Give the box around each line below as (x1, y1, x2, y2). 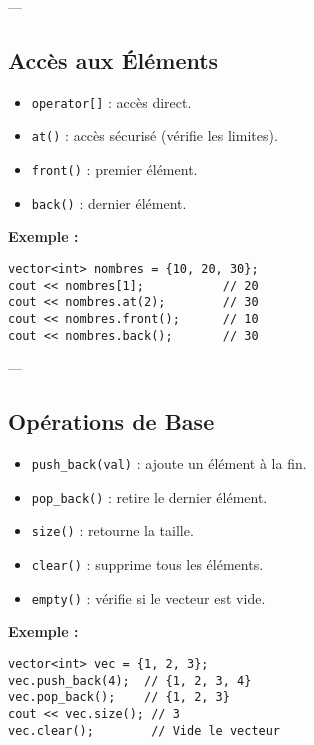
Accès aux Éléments (8, 44, 219, 75)
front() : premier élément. (31, 159, 198, 180)
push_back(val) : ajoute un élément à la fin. (31, 453, 307, 474)
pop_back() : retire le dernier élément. (31, 486, 268, 507)
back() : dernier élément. (31, 192, 187, 213)
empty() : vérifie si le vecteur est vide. (31, 587, 266, 608)
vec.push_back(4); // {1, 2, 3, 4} (8, 673, 252, 688)
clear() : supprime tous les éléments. (31, 554, 264, 575)
